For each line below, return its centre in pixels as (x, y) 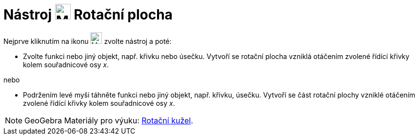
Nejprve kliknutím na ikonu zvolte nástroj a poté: (88, 41)
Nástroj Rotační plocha (88, 15)
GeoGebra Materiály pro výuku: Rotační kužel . (109, 120)
